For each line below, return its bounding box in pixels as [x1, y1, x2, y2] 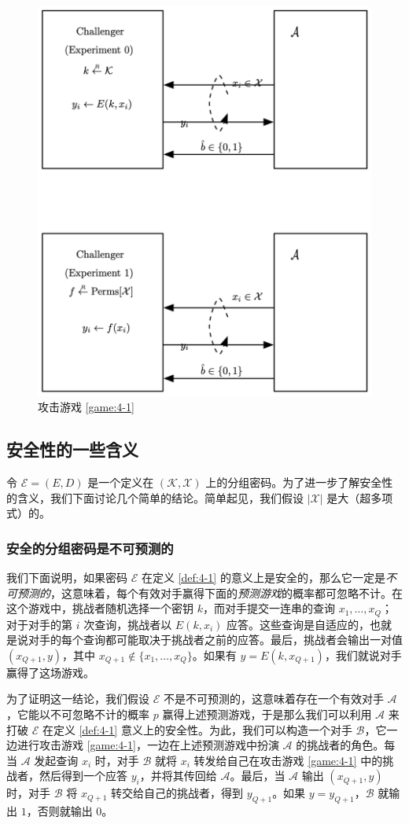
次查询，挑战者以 [83, 616, 172, 632]
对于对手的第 [6, 616, 72, 632]
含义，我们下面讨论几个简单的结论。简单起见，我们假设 [17, 489, 304, 506]
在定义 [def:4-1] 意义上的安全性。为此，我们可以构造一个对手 [42, 721, 352, 738]
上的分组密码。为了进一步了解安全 [205, 474, 382, 491]
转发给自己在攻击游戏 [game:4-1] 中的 [193, 752, 383, 768]
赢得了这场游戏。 [6, 664, 94, 680]
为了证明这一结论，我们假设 [6, 690, 149, 707]
